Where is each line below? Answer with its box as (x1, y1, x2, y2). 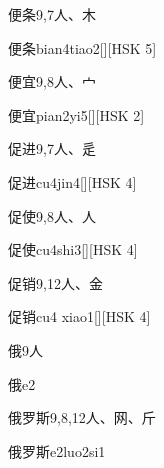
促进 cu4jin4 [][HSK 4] (8, 171, 137, 192)
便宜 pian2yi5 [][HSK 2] (8, 104, 145, 125)
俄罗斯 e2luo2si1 (8, 440, 106, 461)
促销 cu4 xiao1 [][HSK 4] (8, 306, 151, 327)
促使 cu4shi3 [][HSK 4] (8, 239, 138, 260)
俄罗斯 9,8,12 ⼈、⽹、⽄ (8, 407, 156, 428)
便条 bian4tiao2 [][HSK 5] (8, 37, 157, 58)
